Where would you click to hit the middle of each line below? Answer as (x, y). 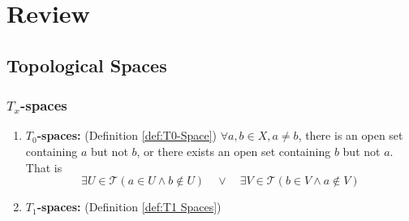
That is (44, 167)
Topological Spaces (87, 65)
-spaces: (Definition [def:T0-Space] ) (127, 135)
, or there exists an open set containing (234, 151)
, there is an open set (351, 135)
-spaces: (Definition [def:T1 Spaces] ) (129, 207)
